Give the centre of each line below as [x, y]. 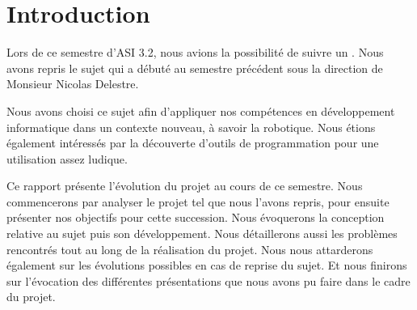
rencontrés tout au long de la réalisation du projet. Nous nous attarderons [190, 249]
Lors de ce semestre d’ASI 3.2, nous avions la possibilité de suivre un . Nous [195, 52]
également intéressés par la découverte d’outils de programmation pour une [193, 143]
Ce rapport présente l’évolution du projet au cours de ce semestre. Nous [185, 186]
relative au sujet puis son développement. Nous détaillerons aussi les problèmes [202, 234]
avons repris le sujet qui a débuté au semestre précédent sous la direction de [195, 68]
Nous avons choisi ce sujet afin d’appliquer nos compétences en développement [201, 110]
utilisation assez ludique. [67, 158]
